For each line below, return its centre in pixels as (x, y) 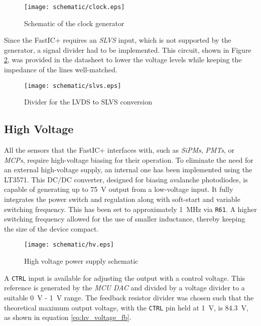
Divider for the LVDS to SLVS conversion (88, 102)
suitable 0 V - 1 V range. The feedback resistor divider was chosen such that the (129, 297)
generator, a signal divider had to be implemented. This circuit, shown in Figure (128, 49)
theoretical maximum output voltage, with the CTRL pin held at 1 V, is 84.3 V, (126, 307)
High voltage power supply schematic (81, 261)
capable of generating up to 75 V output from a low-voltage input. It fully (119, 189)
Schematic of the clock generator (74, 23)
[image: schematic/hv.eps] (69, 245)
